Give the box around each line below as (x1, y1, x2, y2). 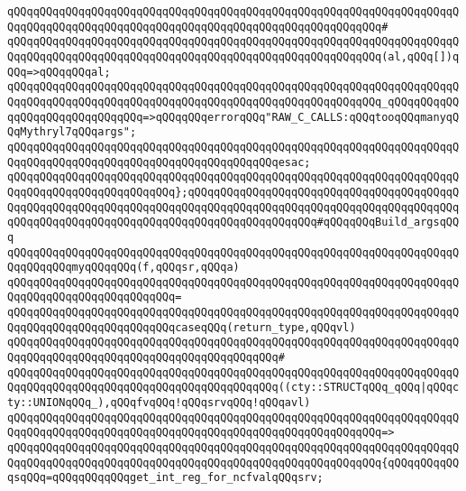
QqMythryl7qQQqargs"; (7, 125, 137, 139)
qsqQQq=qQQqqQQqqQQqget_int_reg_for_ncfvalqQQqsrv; (7, 471, 324, 485)
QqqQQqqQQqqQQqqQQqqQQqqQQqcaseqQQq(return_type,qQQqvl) (7, 320, 356, 334)
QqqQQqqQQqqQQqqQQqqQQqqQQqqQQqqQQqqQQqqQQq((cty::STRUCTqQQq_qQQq (7, 381, 421, 394)
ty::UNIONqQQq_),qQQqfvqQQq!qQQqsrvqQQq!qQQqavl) (7, 396, 311, 410)
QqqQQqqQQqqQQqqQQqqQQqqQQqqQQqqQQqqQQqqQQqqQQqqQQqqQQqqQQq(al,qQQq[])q (7, 50, 460, 63)
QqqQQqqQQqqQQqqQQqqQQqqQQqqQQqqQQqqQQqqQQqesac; (7, 155, 311, 169)
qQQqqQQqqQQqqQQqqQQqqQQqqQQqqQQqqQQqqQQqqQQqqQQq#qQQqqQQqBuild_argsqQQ (7, 216, 460, 229)
